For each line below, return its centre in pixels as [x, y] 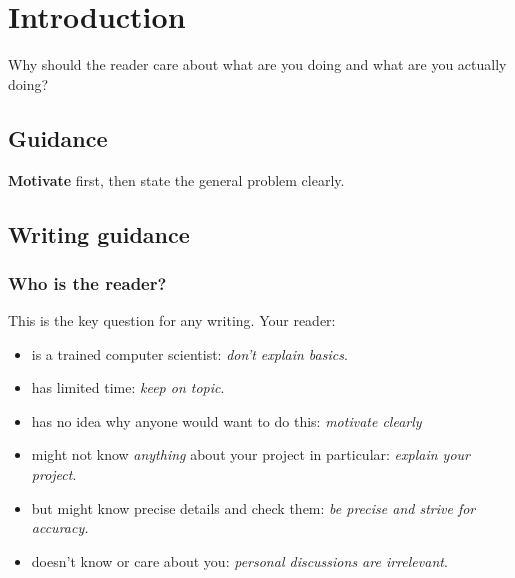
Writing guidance [99, 233]
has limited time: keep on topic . [128, 387]
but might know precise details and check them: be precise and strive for [253, 507]
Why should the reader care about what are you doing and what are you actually [257, 64]
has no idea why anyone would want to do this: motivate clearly [226, 420]
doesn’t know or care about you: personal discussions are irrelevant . [239, 560]
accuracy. [60, 527]
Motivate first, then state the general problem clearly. [176, 179]
